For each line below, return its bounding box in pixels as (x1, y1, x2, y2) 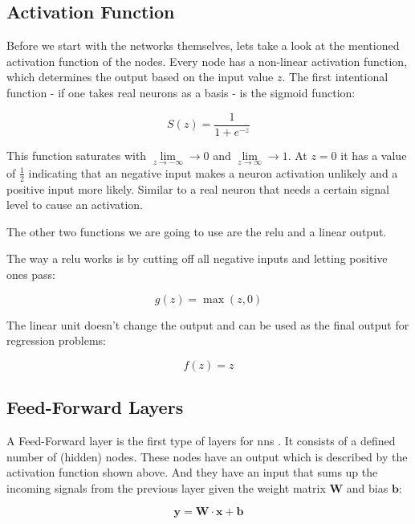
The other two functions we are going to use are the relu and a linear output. (6, 223, 387, 239)
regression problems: (6, 332, 107, 349)
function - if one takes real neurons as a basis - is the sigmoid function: (6, 84, 356, 100)
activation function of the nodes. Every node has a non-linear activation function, (6, 52, 408, 69)
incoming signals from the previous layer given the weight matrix (6, 479, 326, 496)
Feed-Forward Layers (6, 395, 184, 420)
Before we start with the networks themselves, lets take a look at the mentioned (6, 37, 400, 54)
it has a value (340, 146, 407, 163)
